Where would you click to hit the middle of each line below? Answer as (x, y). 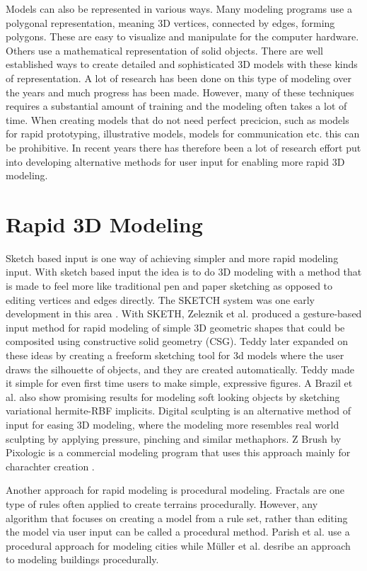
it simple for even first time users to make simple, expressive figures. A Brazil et (179, 383)
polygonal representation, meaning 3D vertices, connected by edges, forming (170, 22)
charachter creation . (50, 466)
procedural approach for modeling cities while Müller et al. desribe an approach (178, 545)
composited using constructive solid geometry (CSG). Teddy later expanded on (177, 341)
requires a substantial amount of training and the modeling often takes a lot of (176, 106)
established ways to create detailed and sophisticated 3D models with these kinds (182, 64)
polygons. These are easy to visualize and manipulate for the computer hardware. (182, 36)
